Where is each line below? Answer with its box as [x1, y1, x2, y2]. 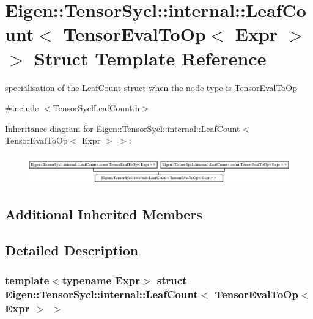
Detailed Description [5, 240, 139, 259]
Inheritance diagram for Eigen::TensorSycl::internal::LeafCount [5, 122, 240, 134]
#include [5, 101, 39, 114]
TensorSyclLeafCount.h [53, 101, 140, 114]
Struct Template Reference [34, 45, 267, 70]
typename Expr [62, 273, 140, 288]
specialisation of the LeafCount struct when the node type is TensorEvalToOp [5, 81, 298, 94]
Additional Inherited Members [5, 205, 202, 224]
